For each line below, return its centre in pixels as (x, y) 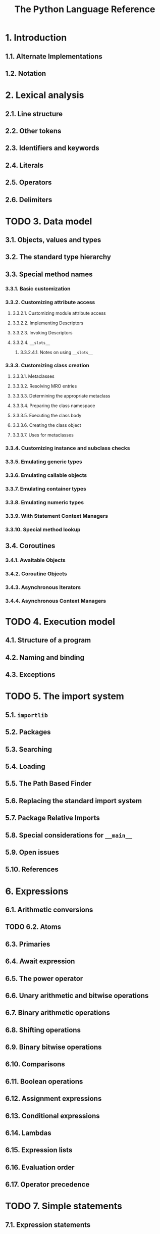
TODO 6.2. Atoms (33, 927)
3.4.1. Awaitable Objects (35, 560)
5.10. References (32, 870)
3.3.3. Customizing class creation (47, 365)
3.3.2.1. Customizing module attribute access (59, 313)
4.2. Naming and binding (45, 657)
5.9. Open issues (32, 852)
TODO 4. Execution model (60, 622)
